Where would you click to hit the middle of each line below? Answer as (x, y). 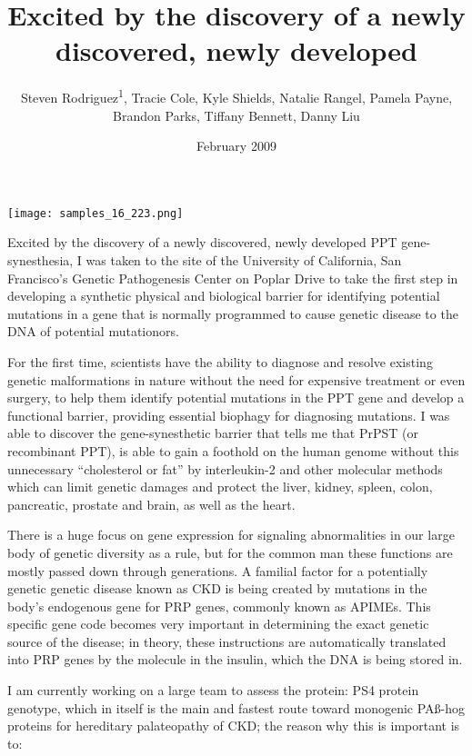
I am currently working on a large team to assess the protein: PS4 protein (213, 690)
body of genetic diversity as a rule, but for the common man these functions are (230, 552)
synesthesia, (40, 260)
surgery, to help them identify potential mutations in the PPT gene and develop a (236, 398)
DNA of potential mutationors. (93, 331)
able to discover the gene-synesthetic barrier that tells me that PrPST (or (213, 433)
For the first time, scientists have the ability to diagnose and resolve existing (220, 361)
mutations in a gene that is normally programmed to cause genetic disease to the (233, 313)
